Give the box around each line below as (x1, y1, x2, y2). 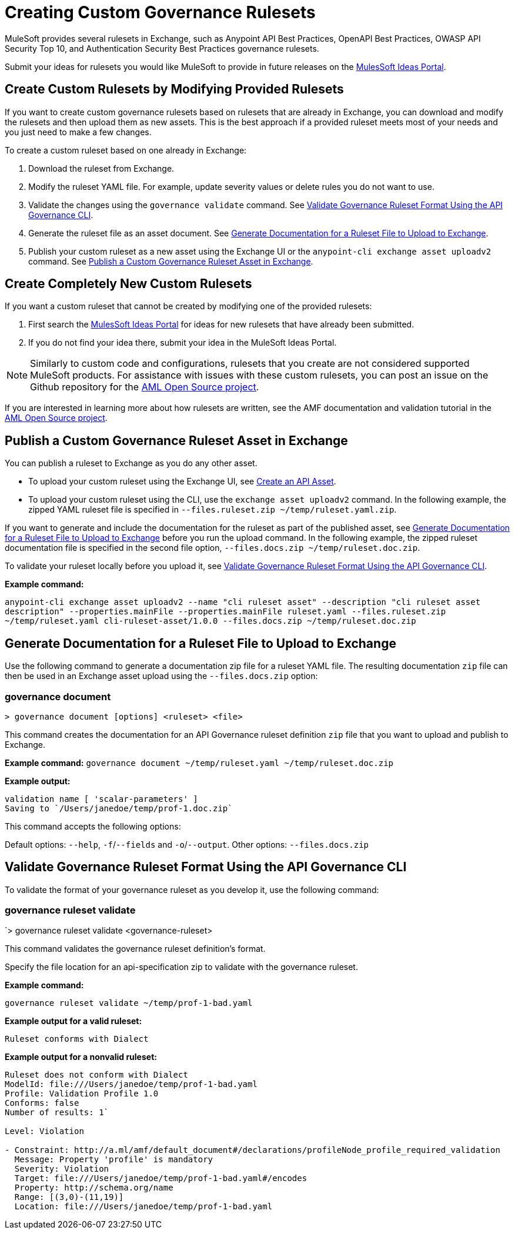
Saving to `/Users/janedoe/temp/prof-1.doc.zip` (5, 803, 233, 813)
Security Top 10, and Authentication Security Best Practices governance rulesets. (5, 43, 319, 53)
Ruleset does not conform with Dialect (5, 1070, 188, 1080)
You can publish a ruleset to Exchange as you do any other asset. (5, 458, 257, 469)
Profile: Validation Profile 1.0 (5, 1089, 159, 1099)
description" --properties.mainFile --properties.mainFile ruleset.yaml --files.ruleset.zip (5, 607, 446, 617)
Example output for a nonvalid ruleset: (5, 1052, 157, 1062)
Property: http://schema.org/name (14, 1183, 173, 1193)
